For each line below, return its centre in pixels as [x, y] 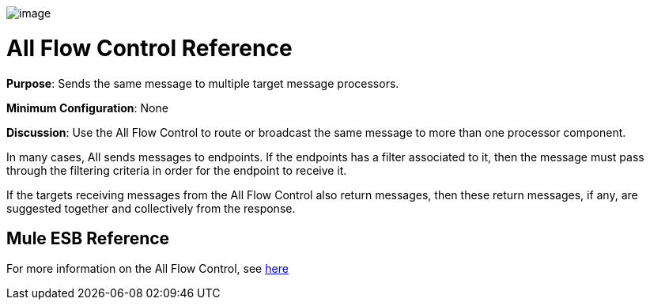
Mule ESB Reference [88, 238]
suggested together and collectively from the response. [151, 208]
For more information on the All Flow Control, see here [147, 269]
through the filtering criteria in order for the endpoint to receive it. [177, 170]
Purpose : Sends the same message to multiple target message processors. [203, 83]
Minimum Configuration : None [87, 108]
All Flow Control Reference [149, 48]
